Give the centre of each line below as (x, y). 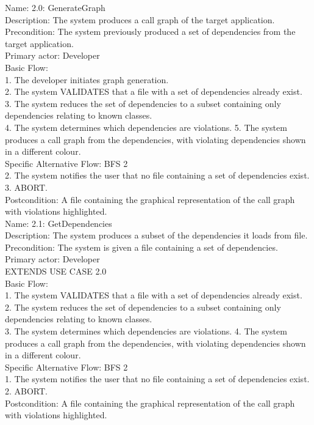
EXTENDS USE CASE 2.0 (56, 271)
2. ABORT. (26, 391)
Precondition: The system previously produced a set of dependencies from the (150, 31)
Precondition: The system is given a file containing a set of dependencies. (141, 247)
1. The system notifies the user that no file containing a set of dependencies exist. (157, 379)
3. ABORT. (26, 187)
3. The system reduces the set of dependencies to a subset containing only (143, 103)
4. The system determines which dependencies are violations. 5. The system (146, 127)
